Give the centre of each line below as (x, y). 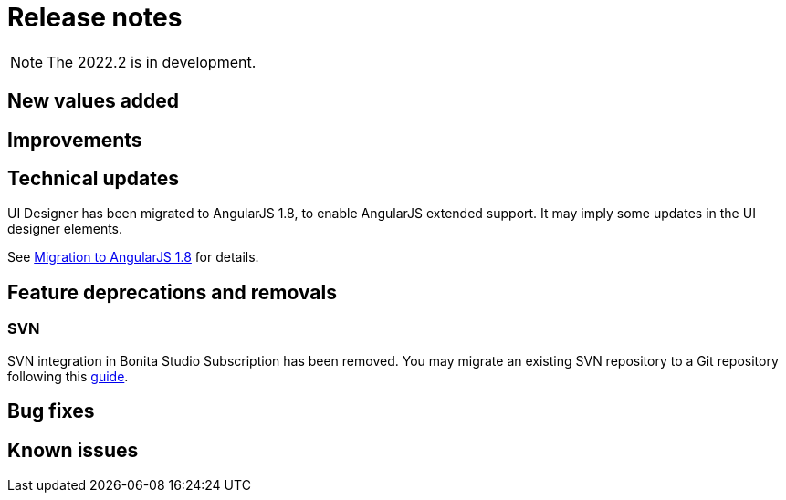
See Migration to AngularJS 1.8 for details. (133, 257)
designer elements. (65, 229)
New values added (94, 101)
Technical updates (93, 179)
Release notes (95, 17)
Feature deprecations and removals (172, 292)
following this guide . (68, 376)
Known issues (73, 450)
